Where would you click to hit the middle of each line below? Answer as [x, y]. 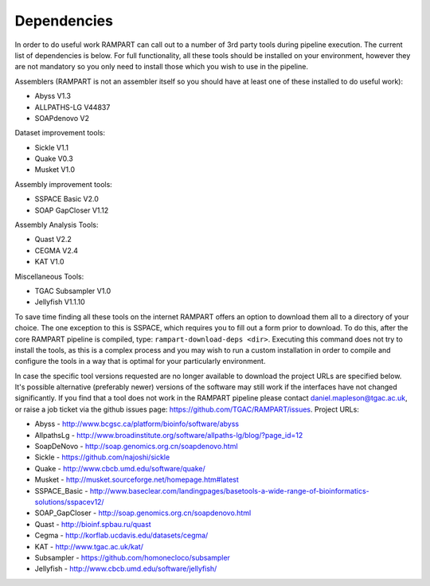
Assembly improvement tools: [64, 184]
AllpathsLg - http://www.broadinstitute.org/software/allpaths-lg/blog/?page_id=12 [169, 435]
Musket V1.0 [55, 170]
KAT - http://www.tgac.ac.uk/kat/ [89, 546]
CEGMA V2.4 [57, 250]
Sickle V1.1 [52, 147]
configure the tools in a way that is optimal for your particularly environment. [140, 361]
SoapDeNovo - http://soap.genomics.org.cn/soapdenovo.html [136, 447]
